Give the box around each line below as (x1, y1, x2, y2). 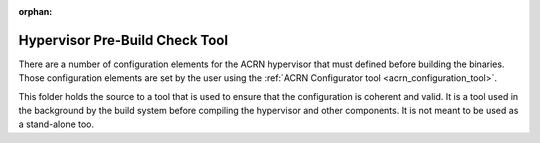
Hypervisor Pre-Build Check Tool (18, 31, 229, 49)
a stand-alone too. (18, 118, 95, 130)
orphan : (18, 6, 53, 17)
